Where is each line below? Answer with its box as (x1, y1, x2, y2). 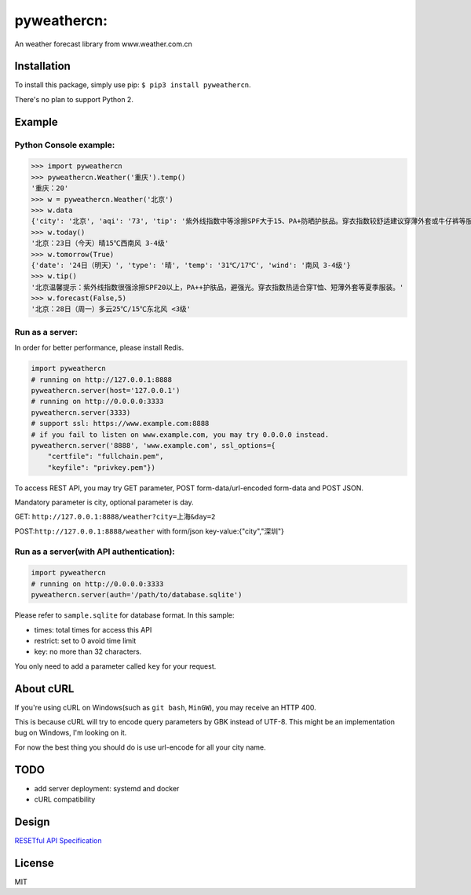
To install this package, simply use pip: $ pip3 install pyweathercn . (14, 80, 251, 90)
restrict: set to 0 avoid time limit (34, 636, 137, 645)
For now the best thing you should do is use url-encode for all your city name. (14, 743, 266, 752)
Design (14, 815, 50, 828)
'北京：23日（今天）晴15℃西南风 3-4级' (31, 239, 169, 248)
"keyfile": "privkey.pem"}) (47, 463, 156, 471)
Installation (14, 60, 71, 73)
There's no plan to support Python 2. (14, 94, 133, 104)
